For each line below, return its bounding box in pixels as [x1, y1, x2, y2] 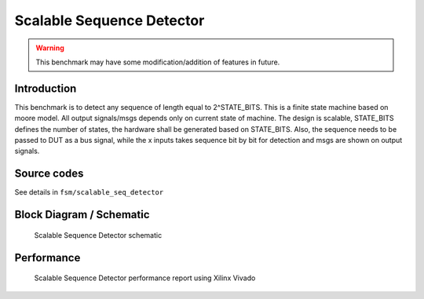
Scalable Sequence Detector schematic [34, 230, 163, 239]
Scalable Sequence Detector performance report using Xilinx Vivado [34, 273, 256, 283]
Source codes [14, 167, 84, 180]
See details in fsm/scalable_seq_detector [14, 188, 164, 197]
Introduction [14, 82, 77, 95]
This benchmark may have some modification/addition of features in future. [35, 57, 280, 67]
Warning [35, 43, 64, 53]
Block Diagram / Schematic [14, 208, 150, 221]
